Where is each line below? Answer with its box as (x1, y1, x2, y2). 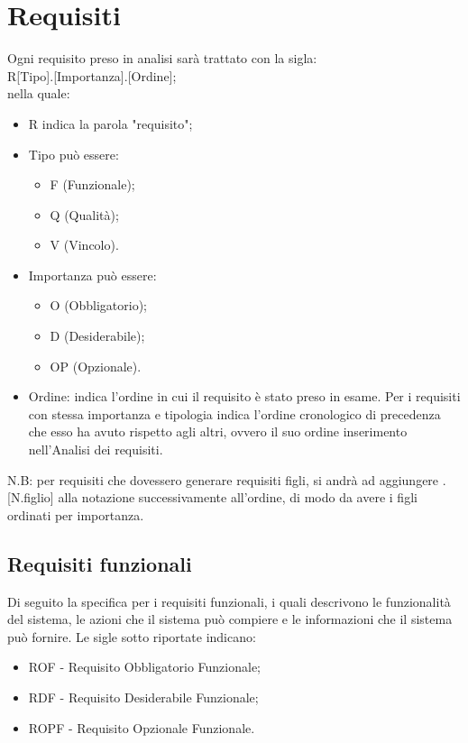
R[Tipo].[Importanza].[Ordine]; (7, 66, 177, 85)
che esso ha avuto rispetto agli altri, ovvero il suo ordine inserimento (28, 422, 408, 441)
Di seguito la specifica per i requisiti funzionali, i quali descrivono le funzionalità (7, 592, 451, 610)
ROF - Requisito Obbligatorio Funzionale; (28, 657, 262, 676)
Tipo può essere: (28, 144, 119, 163)
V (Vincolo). (50, 235, 119, 254)
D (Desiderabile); (50, 326, 145, 345)
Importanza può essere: (28, 265, 157, 284)
